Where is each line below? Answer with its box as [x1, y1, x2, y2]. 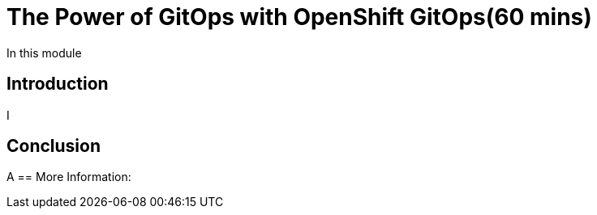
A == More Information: [6, 170, 131, 184]
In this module [6, 45, 82, 60]
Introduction [6, 74, 109, 95]
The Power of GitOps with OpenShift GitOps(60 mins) [6, 3, 592, 31]
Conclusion [6, 136, 101, 157]
